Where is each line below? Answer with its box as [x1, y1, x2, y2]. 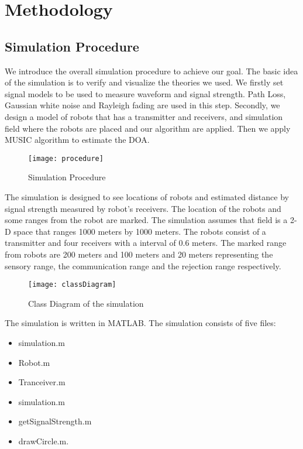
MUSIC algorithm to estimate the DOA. [5, 133, 150, 146]
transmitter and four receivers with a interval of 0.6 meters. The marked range [5, 237, 287, 249]
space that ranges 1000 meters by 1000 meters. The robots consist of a [13, 225, 266, 237]
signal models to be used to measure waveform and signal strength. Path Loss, [5, 87, 286, 100]
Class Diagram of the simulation [28, 297, 144, 309]
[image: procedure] [28, 154, 104, 163]
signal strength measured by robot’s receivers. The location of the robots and [5, 202, 281, 214]
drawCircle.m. [18, 434, 69, 447]
